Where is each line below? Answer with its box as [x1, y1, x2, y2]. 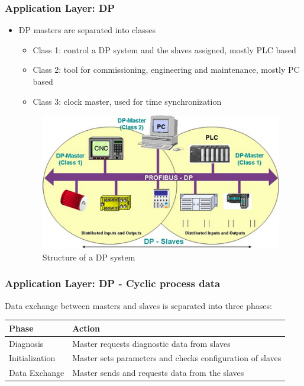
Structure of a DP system [42, 250, 135, 263]
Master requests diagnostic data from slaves [72, 337, 231, 349]
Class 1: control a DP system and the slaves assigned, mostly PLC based [33, 43, 296, 56]
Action [72, 321, 100, 334]
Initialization [9, 352, 56, 364]
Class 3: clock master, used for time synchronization [33, 95, 222, 107]
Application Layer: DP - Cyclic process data [5, 276, 221, 291]
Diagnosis [9, 337, 44, 349]
